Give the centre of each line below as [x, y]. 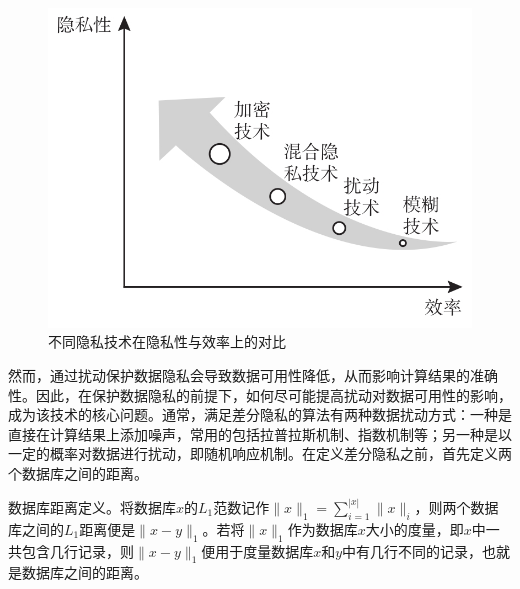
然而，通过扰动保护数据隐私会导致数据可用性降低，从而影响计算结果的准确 [253, 374]
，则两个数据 [456, 506]
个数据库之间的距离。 [78, 472]
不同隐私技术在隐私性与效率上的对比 [167, 341]
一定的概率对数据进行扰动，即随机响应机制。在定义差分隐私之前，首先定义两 [260, 453]
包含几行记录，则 [77, 550]
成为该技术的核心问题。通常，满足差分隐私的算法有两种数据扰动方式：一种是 [260, 414]
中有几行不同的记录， [412, 550]
